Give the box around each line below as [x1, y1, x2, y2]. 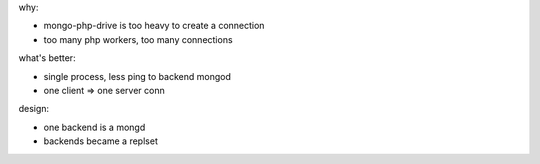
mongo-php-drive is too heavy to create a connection [43, 20, 265, 32]
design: [18, 103, 50, 115]
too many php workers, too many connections [43, 33, 234, 45]
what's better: [18, 52, 76, 64]
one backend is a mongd [43, 121, 146, 133]
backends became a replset [43, 135, 159, 147]
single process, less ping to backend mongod [43, 70, 232, 82]
